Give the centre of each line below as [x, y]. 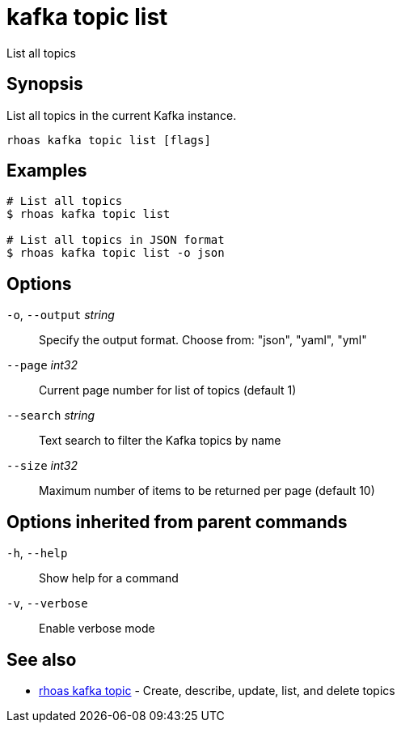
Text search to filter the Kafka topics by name [160, 441]
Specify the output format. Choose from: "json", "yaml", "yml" [203, 340]
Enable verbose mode [97, 629]
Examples [47, 171]
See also [42, 659]
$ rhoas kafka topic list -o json [116, 253]
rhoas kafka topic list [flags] [109, 140]
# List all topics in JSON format [116, 240]
